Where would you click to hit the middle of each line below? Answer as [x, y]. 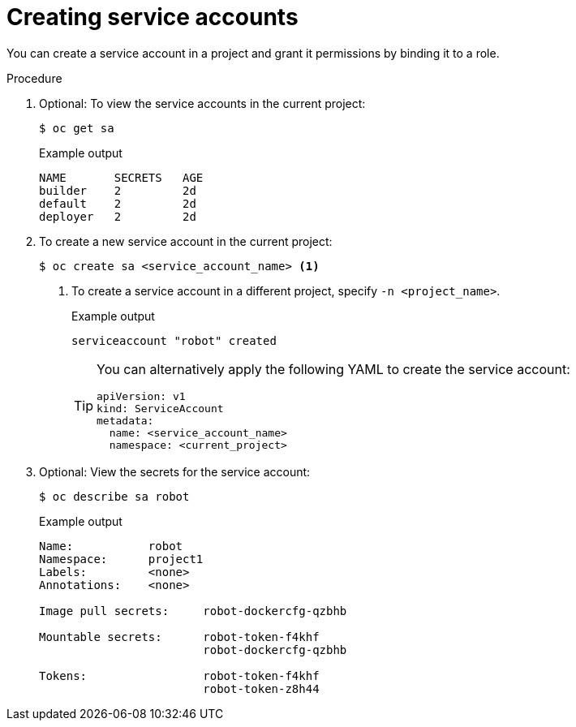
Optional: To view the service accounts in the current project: [202, 103]
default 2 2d [118, 203]
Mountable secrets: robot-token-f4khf [179, 637]
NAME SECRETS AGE [121, 177]
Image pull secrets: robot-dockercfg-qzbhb [193, 611]
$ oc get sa [77, 128]
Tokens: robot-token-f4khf [179, 675]
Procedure [34, 78]
